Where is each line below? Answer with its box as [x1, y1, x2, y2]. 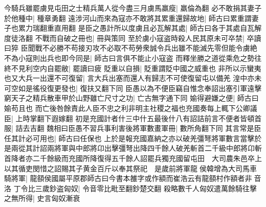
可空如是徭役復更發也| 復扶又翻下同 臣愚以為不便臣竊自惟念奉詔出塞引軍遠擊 [4, 82, 262, 93]
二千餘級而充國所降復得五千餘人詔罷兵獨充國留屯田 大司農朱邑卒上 [32, 152, 262, 163]
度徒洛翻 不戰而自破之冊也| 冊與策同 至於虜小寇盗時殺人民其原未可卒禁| [4, 32, 245, 43]
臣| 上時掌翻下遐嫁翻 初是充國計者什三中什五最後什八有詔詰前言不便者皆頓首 [4, 112, 262, 123]
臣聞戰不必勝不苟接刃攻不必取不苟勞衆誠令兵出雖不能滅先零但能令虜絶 [20, 42, 257, 53]
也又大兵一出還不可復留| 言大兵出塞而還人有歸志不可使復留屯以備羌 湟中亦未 [4, 73, 262, 83]
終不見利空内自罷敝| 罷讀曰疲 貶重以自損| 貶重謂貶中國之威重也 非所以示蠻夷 [4, 62, 261, 73]
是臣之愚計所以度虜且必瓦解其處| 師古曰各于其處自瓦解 [78, 22, 262, 33]
